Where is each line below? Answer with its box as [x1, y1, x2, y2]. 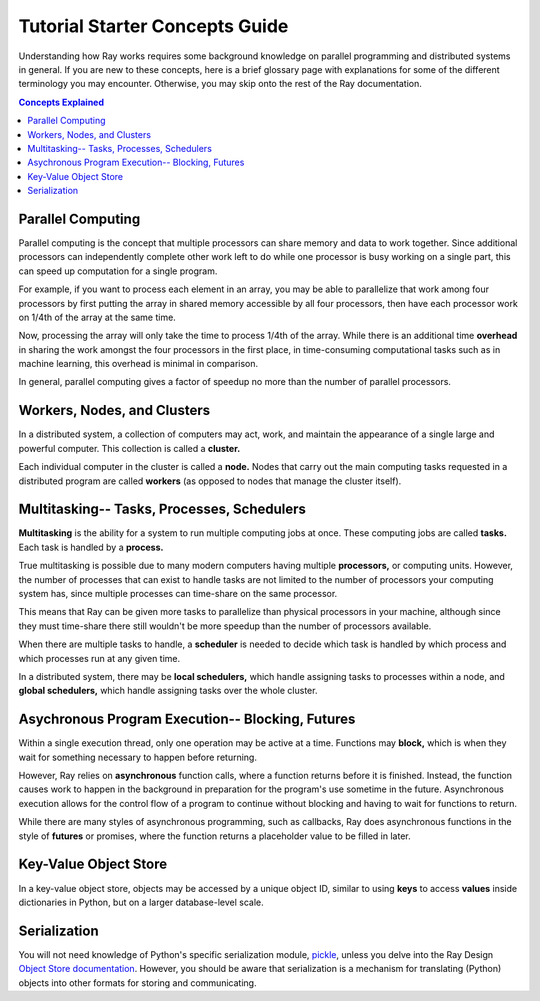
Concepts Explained [18, 96, 105, 108]
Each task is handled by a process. [18, 541, 164, 553]
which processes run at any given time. [18, 652, 181, 664]
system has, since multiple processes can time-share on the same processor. [18, 588, 338, 600]
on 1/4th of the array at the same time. [18, 311, 177, 323]
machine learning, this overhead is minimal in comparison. [18, 358, 259, 370]
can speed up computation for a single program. [18, 265, 218, 277]
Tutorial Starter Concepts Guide [18, 15, 289, 37]
